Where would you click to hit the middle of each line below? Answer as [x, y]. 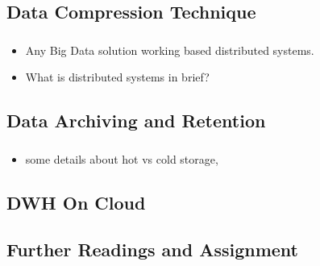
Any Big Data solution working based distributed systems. [170, 50]
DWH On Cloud [76, 202]
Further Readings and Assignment [152, 249]
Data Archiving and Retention [136, 121]
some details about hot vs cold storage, [122, 158]
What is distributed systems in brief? [117, 77]
